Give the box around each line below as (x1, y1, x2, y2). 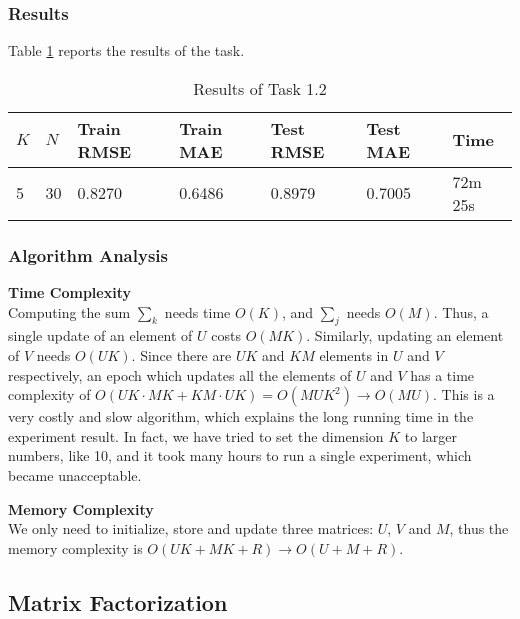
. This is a (432, 384, 495, 405)
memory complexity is (8, 537, 143, 558)
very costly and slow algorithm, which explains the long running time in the (8, 406, 474, 427)
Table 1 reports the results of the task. (8, 40, 245, 61)
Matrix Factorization (8, 586, 228, 617)
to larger (404, 425, 458, 446)
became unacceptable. (8, 464, 142, 485)
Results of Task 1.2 (193, 76, 327, 100)
